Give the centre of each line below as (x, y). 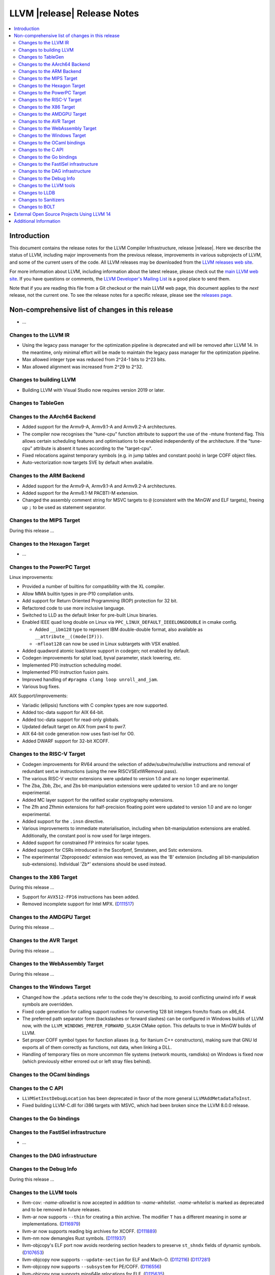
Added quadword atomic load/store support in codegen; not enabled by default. (106, 651)
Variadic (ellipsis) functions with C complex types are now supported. (95, 705)
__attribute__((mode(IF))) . (69, 636)
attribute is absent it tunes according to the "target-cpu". (93, 448)
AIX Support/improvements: (39, 696)
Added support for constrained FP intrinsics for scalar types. (86, 843)
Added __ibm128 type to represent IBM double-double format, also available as (119, 629)
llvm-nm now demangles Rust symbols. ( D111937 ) (74, 1238)
